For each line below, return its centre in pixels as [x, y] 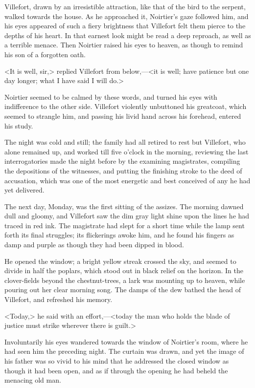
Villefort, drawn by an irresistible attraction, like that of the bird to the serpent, [125, 6]
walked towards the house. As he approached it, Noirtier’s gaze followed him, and [127, 16]
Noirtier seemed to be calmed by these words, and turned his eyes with [111, 97]
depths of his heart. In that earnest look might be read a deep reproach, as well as [128, 35]
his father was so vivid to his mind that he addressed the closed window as [117, 361]
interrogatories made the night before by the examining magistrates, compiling [122, 161]
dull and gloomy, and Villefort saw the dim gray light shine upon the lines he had [127, 216]
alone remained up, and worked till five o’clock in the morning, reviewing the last [127, 151]
